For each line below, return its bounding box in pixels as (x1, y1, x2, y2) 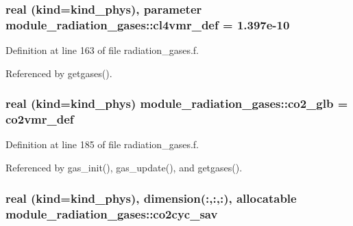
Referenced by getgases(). (5, 66, 112, 80)
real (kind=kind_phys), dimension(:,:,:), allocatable (5, 189, 297, 206)
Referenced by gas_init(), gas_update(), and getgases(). (5, 160, 243, 175)
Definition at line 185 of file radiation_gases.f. (5, 137, 199, 152)
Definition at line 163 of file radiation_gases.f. (5, 43, 199, 57)
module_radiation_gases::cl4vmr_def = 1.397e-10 (5, 16, 290, 33)
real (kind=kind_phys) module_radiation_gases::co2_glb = (5, 95, 348, 112)
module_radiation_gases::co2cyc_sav (5, 205, 218, 222)
